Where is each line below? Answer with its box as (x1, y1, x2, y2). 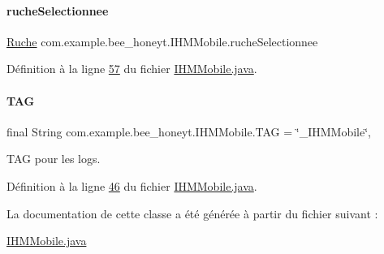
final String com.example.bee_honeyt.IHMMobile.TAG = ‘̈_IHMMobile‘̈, (6, 123, 371, 140)
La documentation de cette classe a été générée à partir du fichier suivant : (6, 204, 378, 222)
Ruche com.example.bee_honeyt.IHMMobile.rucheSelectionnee (6, 32, 318, 50)
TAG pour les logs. (6, 150, 101, 167)
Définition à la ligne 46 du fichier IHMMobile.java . (6, 177, 257, 194)
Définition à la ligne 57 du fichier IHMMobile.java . (6, 60, 257, 77)
